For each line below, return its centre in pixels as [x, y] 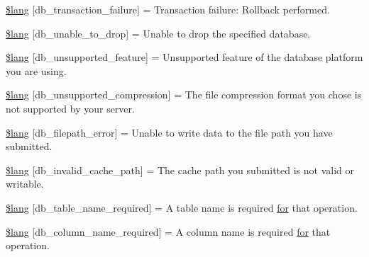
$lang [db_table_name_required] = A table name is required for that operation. [182, 207]
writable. [25, 184]
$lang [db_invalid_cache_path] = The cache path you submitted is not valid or [180, 170]
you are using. [36, 70]
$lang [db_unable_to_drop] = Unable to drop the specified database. [158, 33]
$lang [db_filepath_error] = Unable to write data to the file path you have [169, 132]
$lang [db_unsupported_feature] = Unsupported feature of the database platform [184, 57]
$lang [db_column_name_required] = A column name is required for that [168, 231]
